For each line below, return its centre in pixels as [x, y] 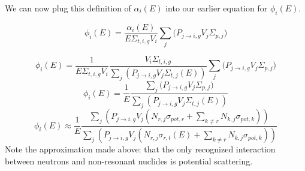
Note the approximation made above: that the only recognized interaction [140, 149]
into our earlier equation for [217, 8]
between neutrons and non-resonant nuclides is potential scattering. [129, 160]
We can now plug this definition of [68, 8]
